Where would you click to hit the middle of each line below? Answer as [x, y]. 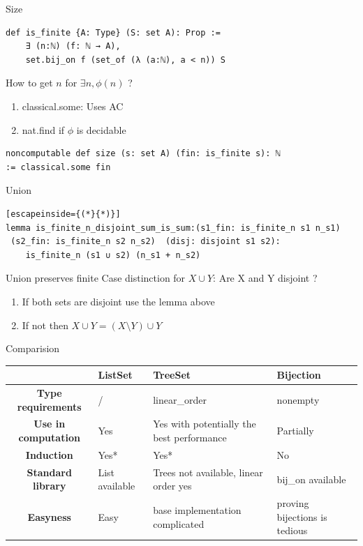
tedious [292, 530]
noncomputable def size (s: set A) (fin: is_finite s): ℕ [143, 154]
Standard [49, 472]
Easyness [49, 516]
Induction [49, 454]
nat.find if [43, 129]
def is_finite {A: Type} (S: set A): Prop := [113, 32]
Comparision [33, 348]
